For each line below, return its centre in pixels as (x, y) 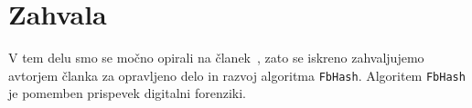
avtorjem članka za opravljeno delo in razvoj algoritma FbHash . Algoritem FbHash (237, 75)
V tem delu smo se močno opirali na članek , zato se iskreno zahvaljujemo (216, 58)
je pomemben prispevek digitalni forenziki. (127, 93)
